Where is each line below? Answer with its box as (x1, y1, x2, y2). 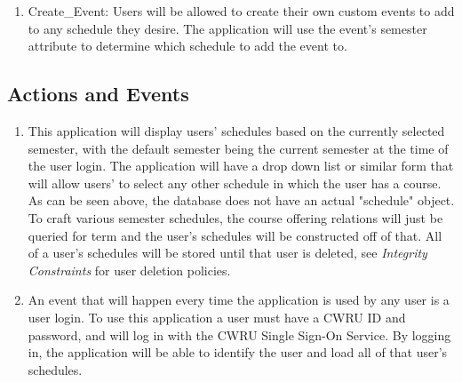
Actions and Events (7, 80, 189, 107)
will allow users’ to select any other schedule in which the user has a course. (28, 173, 442, 192)
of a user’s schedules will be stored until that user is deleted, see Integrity (28, 243, 427, 262)
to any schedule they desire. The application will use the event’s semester (28, 19, 427, 37)
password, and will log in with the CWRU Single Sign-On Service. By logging (28, 325, 451, 344)
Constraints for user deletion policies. (28, 260, 231, 279)
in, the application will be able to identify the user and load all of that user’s (28, 343, 448, 362)
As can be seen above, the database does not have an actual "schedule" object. (28, 191, 455, 210)
